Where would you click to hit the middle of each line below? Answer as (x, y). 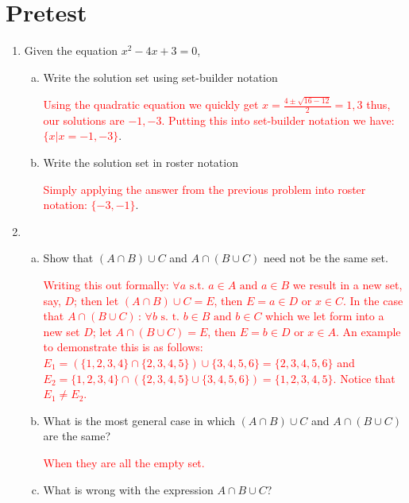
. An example (368, 331)
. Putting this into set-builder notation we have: (278, 120)
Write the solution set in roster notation (141, 163)
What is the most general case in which (139, 420)
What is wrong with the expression (128, 489)
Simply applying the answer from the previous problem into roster (204, 189)
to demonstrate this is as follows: (123, 347)
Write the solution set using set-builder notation (160, 77)
